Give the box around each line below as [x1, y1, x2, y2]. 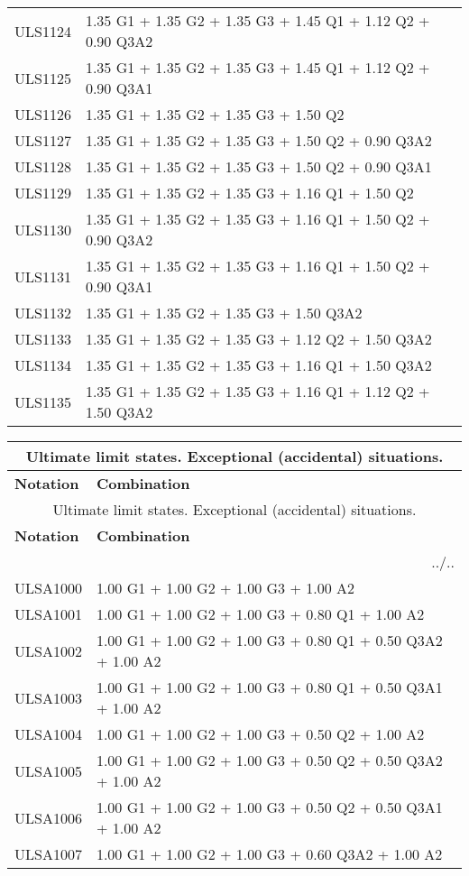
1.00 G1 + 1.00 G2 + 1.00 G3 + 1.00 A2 [96, 577, 355, 598]
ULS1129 [14, 182, 71, 203]
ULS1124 [14, 20, 71, 41]
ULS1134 [14, 355, 71, 375]
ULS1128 [14, 156, 71, 177]
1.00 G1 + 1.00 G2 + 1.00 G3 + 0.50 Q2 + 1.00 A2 [96, 724, 425, 744]
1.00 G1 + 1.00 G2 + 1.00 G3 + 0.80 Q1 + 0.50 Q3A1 [96, 677, 443, 697]
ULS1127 [14, 130, 71, 151]
